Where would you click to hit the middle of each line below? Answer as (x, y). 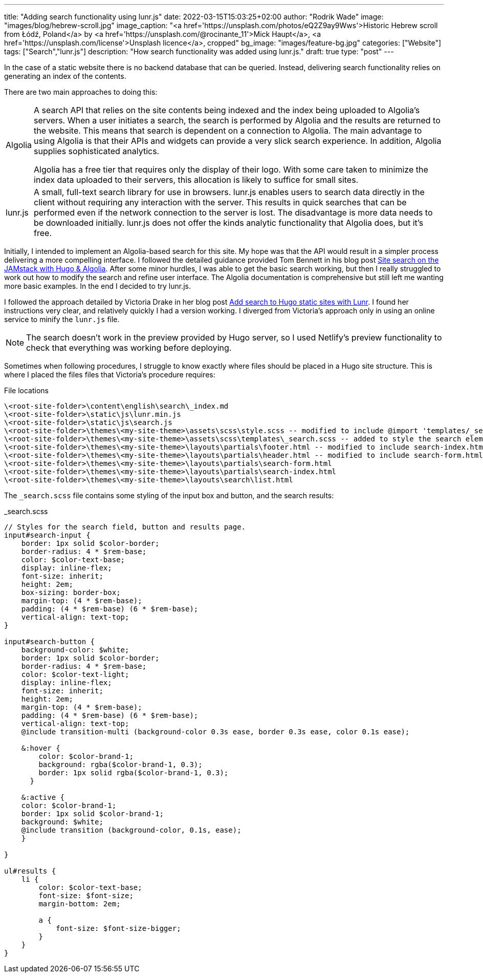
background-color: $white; (75, 650)
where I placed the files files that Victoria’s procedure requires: (110, 375)
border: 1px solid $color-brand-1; (92, 814)
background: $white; (62, 822)
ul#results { (30, 871)
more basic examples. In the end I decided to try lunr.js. (97, 286)
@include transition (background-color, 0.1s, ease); (131, 830)
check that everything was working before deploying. (129, 348)
